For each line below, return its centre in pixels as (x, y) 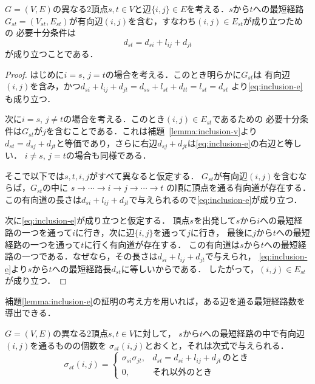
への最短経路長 (82, 268)
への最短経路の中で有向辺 (253, 333)
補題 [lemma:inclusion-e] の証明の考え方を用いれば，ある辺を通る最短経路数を (155, 300)
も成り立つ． (30, 98)
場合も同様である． (113, 155)
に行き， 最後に (221, 232)
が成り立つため (273, 20)
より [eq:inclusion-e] (267, 86)
